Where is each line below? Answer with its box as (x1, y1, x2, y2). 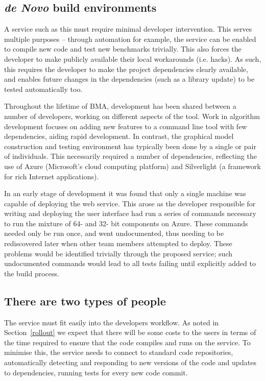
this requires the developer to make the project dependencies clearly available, (4, 63, 248, 74)
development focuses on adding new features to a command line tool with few (4, 121, 247, 131)
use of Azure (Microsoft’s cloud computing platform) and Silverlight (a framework (4, 160, 261, 171)
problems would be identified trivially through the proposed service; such (4, 248, 232, 258)
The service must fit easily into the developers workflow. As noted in (4, 317, 219, 327)
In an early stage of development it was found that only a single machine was (4, 188, 246, 199)
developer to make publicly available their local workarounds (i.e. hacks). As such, (4, 53, 261, 64)
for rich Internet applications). (4, 171, 99, 181)
